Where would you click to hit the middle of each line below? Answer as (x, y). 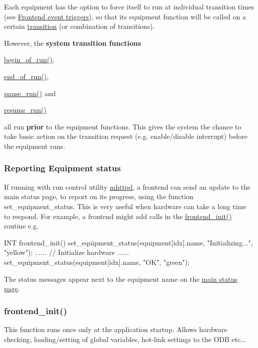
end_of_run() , (26, 76)
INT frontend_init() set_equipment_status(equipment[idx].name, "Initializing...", (129, 242)
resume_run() (25, 110)
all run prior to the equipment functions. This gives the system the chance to (123, 126)
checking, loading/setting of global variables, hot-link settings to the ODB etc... (125, 339)
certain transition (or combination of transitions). (80, 26)
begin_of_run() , (29, 59)
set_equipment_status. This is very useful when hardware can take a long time (125, 206)
